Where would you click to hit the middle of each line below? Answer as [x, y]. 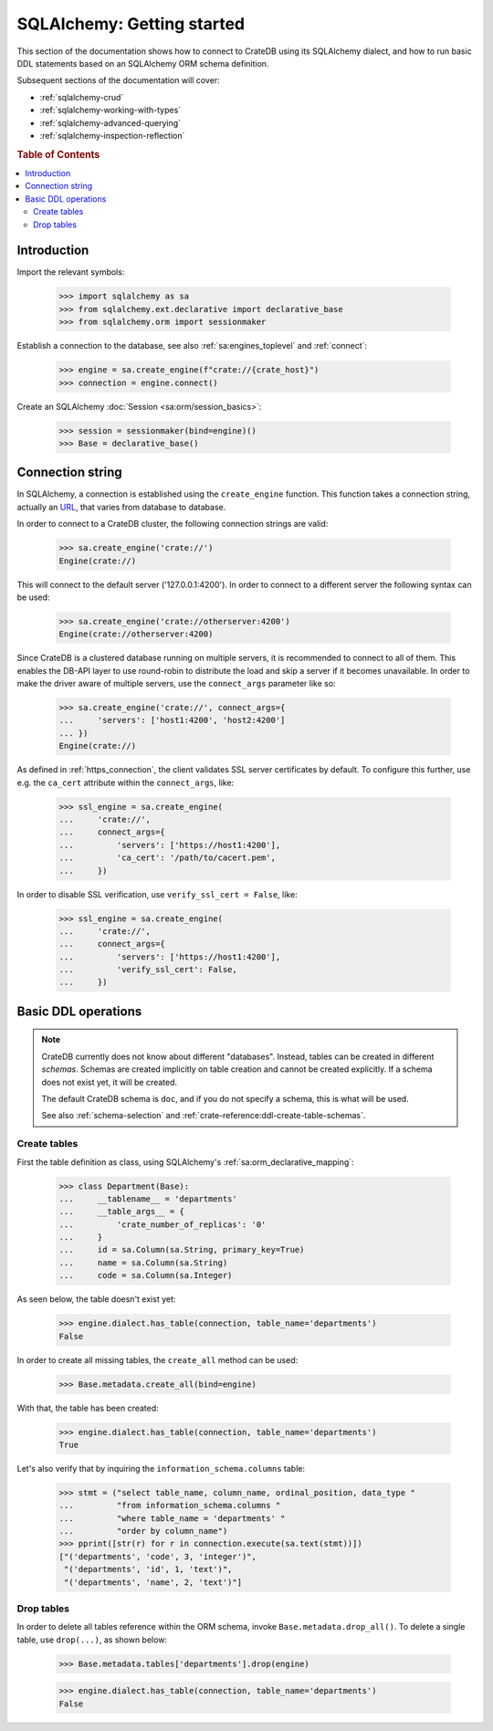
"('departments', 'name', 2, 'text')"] [153, 1582]
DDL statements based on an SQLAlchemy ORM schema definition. [143, 63]
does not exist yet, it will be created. [110, 1082]
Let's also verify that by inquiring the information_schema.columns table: [161, 1468]
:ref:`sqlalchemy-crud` [82, 97]
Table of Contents [58, 154]
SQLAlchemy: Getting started [131, 24]
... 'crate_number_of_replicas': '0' [163, 1224]
